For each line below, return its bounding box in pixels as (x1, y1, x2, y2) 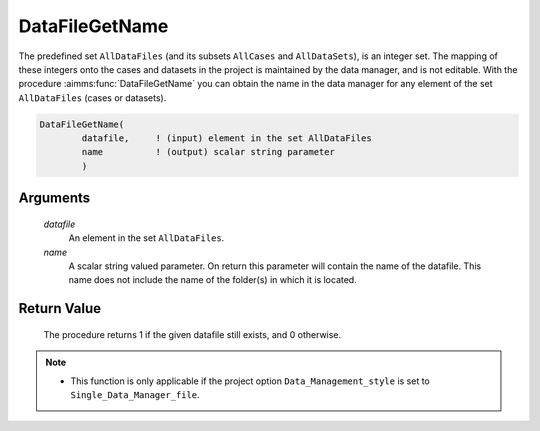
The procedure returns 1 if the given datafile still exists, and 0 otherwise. (43, 328, 342, 340)
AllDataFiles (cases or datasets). (18, 91, 167, 104)
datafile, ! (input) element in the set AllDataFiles (81, 133, 372, 144)
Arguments (18, 190, 91, 207)
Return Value (18, 300, 102, 317)
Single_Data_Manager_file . (70, 389, 200, 401)
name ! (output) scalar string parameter (81, 146, 335, 158)
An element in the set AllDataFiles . (68, 232, 225, 244)
